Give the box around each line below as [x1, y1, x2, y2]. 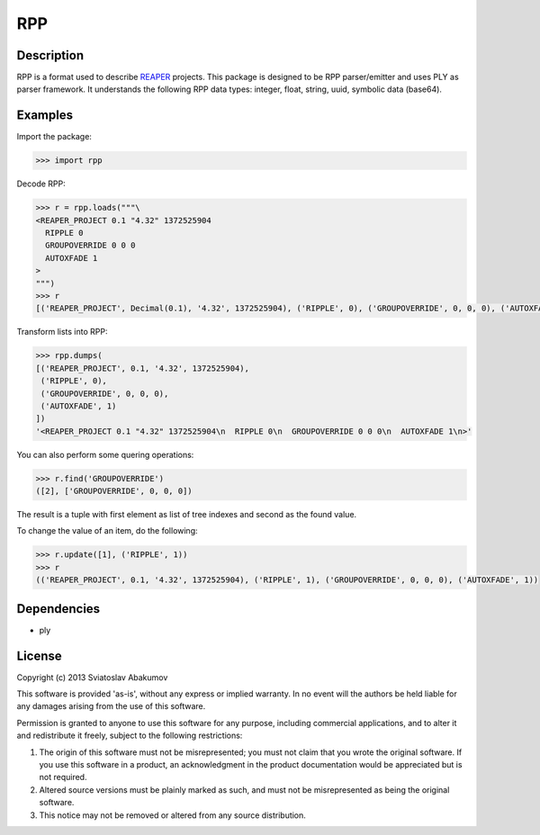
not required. [39, 772, 87, 783]
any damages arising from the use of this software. [16, 701, 206, 712]
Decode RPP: [16, 178, 67, 189]
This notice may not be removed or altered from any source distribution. [39, 810, 306, 821]
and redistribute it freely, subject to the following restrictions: [16, 730, 243, 741]
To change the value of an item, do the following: [16, 525, 198, 536]
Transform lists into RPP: [16, 327, 108, 337]
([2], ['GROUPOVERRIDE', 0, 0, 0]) [35, 486, 193, 497]
